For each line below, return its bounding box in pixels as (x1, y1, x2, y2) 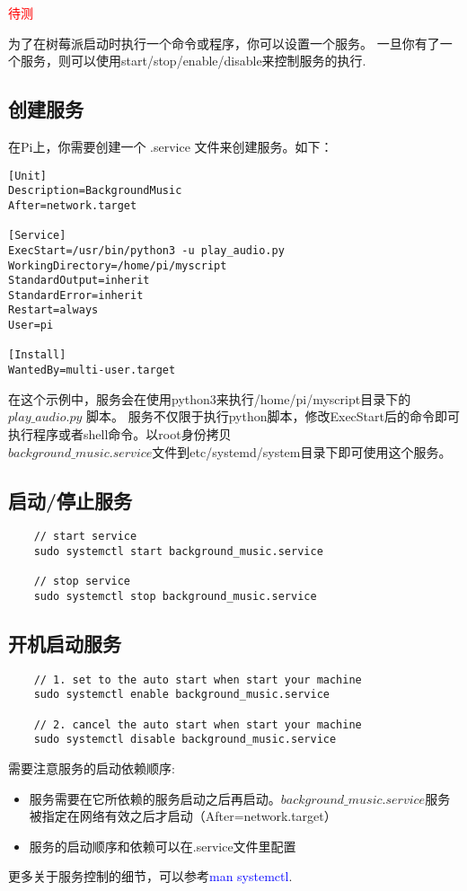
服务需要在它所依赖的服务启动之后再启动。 (29, 789, 281, 807)
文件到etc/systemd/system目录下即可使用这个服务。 (152, 442, 452, 461)
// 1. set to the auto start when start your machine (33, 673, 362, 686)
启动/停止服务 (8, 486, 133, 514)
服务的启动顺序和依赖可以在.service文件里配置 (29, 836, 296, 855)
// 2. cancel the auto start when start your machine (33, 718, 362, 731)
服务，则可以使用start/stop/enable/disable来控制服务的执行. (20, 51, 366, 70)
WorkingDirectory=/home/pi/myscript (8, 259, 227, 272)
